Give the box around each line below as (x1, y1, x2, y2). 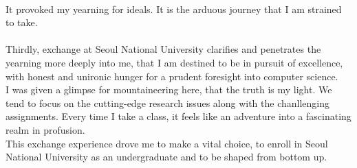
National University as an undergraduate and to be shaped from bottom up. (6, 149, 327, 164)
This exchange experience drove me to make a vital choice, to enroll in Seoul (6, 136, 328, 150)
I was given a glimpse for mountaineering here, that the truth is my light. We (6, 82, 332, 97)
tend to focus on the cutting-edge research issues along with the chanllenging (6, 95, 330, 110)
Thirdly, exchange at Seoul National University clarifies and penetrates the (6, 42, 321, 56)
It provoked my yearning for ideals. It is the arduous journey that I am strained (6, 1, 342, 16)
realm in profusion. (6, 122, 85, 136)
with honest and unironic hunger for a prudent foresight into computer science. (6, 69, 338, 83)
